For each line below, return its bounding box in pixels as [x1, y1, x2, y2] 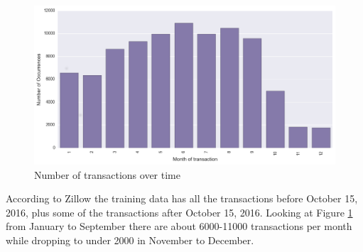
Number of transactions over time [34, 167, 180, 182]
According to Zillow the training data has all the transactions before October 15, [6, 191, 358, 206]
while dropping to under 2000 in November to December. [6, 233, 254, 248]
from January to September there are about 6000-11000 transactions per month [6, 219, 352, 234]
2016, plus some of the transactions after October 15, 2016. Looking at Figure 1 [6, 204, 353, 219]
